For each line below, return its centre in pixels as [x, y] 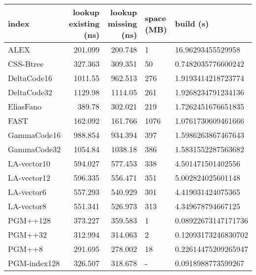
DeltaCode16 [30, 78]
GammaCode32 [34, 149]
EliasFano [25, 106]
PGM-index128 [34, 263]
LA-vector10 [29, 163]
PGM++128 [30, 220]
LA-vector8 [27, 206]
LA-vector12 [29, 178]
